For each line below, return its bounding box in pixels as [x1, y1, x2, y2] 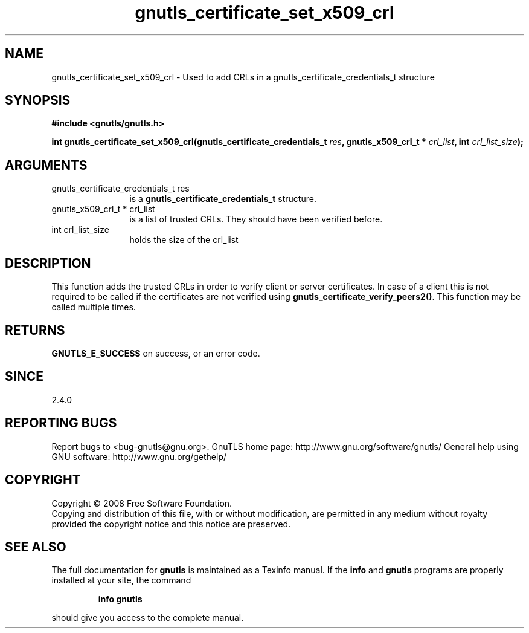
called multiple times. [51, 302, 136, 313]
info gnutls [98, 594, 143, 605]
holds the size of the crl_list [129, 235, 239, 245]
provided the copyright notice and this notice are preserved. [51, 518, 291, 529]
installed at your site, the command [51, 575, 191, 586]
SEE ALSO [5, 539, 66, 554]
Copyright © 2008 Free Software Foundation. [51, 498, 232, 508]
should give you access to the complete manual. [51, 612, 244, 623]
